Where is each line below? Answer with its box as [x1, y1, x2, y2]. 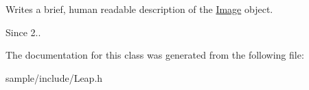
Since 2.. [5, 25, 41, 39]
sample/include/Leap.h [5, 70, 103, 85]
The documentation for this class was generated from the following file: [5, 48, 304, 62]
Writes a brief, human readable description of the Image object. [5, 2, 273, 16]
